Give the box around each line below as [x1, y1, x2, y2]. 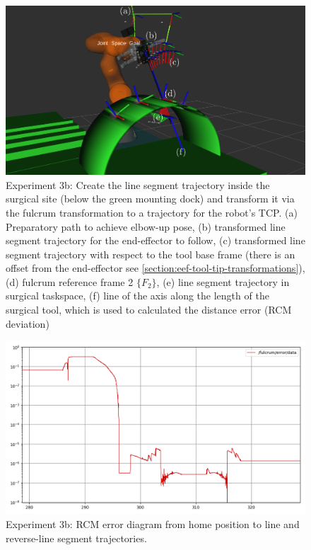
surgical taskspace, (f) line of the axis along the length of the [6, 288, 269, 303]
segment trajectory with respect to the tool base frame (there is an [6, 246, 295, 261]
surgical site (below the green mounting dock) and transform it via [6, 191, 295, 206]
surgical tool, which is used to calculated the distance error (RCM [6, 302, 292, 317]
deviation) [6, 316, 49, 331]
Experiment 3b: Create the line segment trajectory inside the [6, 177, 270, 192]
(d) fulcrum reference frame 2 [6, 274, 134, 289]
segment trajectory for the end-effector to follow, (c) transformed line [6, 233, 305, 248]
